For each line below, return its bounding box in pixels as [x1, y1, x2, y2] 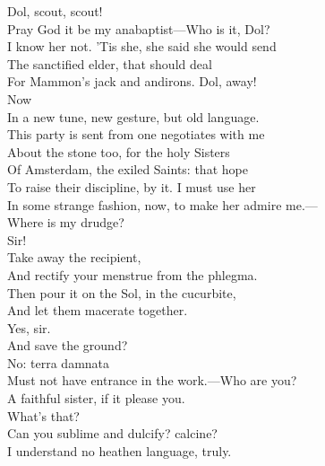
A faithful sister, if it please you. [7, 389, 185, 408]
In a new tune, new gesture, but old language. [7, 107, 260, 126]
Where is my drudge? [7, 213, 124, 232]
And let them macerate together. [7, 301, 188, 320]
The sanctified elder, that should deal [7, 54, 212, 73]
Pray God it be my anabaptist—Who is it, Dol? [7, 19, 270, 38]
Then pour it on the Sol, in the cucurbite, [7, 283, 236, 302]
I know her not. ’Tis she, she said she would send [7, 37, 277, 56]
